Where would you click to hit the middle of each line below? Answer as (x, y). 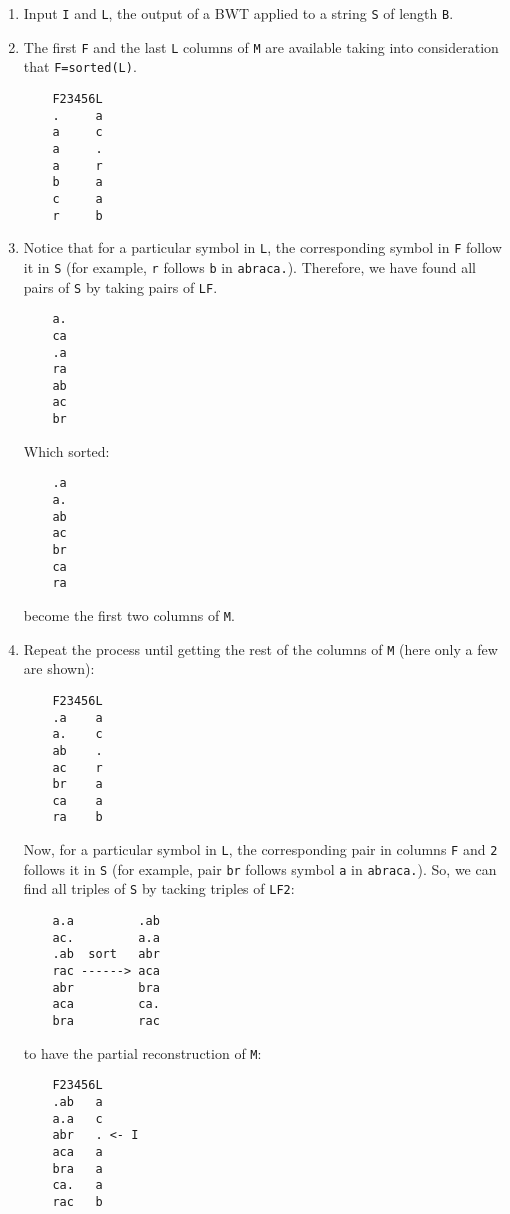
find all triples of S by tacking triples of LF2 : (159, 888)
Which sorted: (66, 450)
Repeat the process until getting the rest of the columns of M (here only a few (260, 648)
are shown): (59, 668)
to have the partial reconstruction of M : (142, 1052)
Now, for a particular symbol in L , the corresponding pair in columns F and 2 (260, 849)
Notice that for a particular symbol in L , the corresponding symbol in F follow (262, 247)
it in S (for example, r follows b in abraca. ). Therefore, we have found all (249, 266)
